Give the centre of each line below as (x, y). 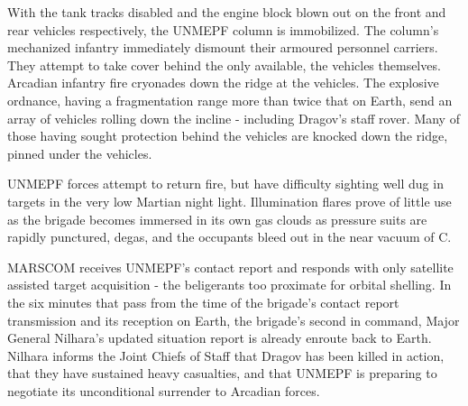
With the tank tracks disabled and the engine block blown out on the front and (227, 12)
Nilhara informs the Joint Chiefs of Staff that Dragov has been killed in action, (226, 355)
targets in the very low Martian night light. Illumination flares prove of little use (229, 201)
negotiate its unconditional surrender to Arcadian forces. (164, 390)
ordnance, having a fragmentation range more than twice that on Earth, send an (230, 100)
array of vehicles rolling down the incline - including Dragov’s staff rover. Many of (234, 118)
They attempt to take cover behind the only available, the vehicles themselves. (224, 65)
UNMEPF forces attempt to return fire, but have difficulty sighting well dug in (225, 184)
